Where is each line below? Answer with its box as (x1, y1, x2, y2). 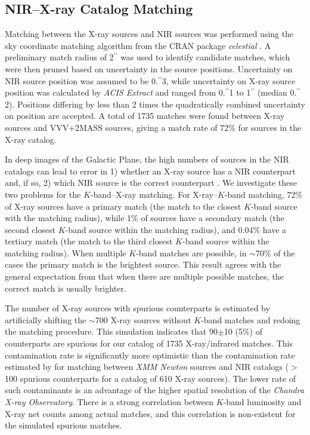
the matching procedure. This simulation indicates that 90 (5, 325, 218, 338)
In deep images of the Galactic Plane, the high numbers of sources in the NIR (5, 153, 289, 166)
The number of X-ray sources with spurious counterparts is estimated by (5, 302, 270, 314)
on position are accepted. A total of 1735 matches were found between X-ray (5, 109, 285, 122)
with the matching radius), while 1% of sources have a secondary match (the (5, 212, 284, 224)
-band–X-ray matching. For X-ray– (90, 188, 218, 200)
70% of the (255, 246, 295, 259)
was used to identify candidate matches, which (120, 51, 290, 63)
